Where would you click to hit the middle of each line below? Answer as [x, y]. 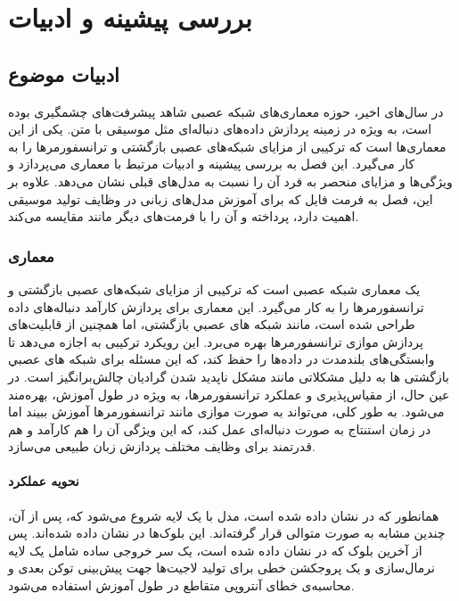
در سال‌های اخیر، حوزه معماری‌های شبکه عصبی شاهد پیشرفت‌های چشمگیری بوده [226, 111]
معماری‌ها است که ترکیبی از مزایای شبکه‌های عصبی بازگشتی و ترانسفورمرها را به [227, 146]
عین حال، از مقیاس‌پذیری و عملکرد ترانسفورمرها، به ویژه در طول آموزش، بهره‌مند [229, 394]
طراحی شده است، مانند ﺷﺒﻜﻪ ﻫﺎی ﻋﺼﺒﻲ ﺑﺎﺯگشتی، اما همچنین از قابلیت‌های [212, 324]
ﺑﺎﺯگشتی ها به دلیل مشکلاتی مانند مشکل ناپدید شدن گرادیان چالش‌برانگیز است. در [229, 376]
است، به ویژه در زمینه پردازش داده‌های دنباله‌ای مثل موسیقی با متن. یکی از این [220, 129]
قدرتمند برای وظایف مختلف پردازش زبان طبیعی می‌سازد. [162, 446]
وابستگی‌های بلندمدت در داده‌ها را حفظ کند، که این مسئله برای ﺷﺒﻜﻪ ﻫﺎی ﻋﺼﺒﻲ [221, 359]
